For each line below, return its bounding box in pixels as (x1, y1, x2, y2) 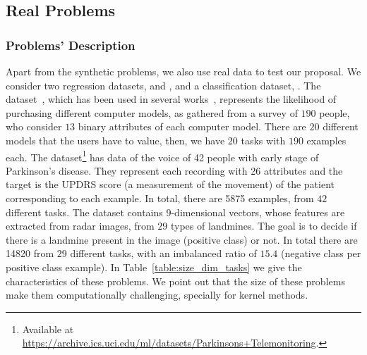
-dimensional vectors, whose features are (171, 204, 345, 219)
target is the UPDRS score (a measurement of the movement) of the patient (6, 177, 335, 192)
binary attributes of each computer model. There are (78, 119, 306, 134)
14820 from (6, 246, 54, 261)
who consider (6, 119, 62, 134)
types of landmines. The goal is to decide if (170, 218, 357, 233)
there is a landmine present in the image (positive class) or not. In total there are (6, 232, 358, 247)
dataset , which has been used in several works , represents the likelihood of (6, 92, 337, 106)
